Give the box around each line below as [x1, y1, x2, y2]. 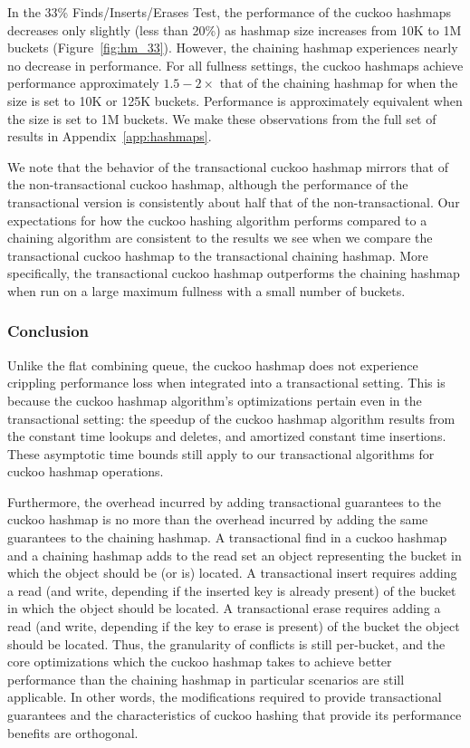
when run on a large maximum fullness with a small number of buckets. [7, 281, 406, 300]
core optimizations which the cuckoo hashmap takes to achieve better [7, 652, 392, 671]
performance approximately [7, 73, 159, 92]
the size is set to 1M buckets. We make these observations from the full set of [7, 109, 436, 128]
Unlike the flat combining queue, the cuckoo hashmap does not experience [7, 355, 418, 374]
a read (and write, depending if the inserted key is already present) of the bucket [7, 580, 456, 599]
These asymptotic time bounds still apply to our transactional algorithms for [7, 444, 435, 463]
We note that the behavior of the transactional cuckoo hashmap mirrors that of [7, 157, 448, 176]
